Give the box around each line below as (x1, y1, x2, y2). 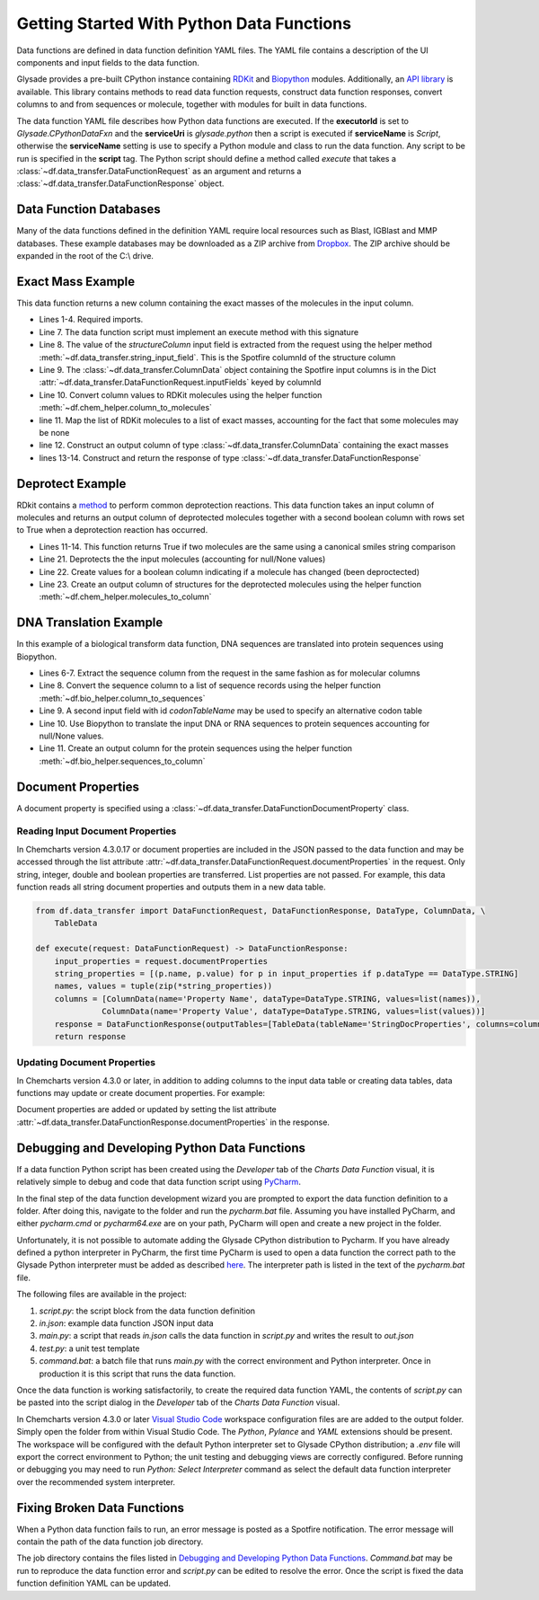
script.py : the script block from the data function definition (39, 1305, 256, 1316)
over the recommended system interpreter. (16, 1476, 175, 1487)
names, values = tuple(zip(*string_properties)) (54, 981, 273, 992)
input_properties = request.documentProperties (54, 956, 269, 966)
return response (54, 1031, 126, 1041)
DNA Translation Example (16, 615, 163, 631)
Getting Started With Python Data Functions (16, 13, 352, 33)
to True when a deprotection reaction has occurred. (16, 525, 208, 535)
